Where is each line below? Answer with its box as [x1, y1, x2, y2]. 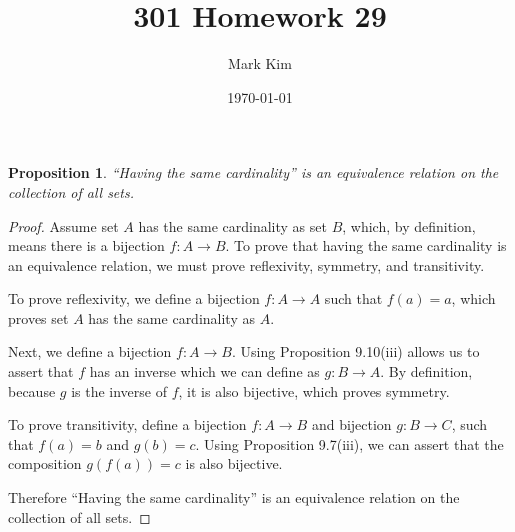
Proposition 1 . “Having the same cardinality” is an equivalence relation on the [8, 162, 499, 183]
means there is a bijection [8, 235, 165, 256]
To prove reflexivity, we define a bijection [8, 288, 260, 309]
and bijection [311, 414, 392, 435]
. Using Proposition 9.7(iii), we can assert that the [195, 433, 504, 454]
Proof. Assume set [8, 215, 119, 236]
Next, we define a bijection [8, 341, 172, 362]
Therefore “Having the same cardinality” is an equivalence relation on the [8, 487, 460, 508]
